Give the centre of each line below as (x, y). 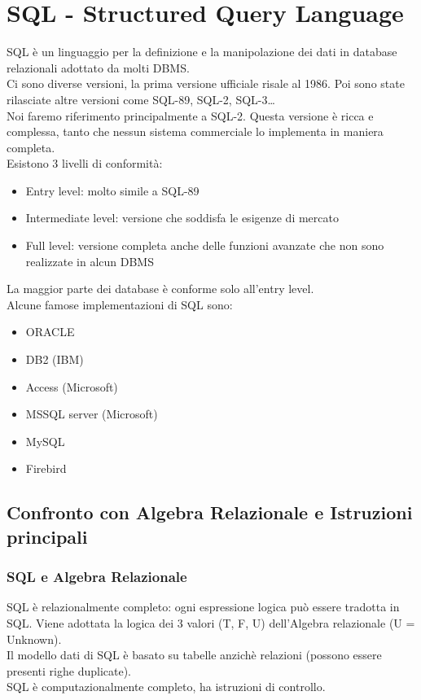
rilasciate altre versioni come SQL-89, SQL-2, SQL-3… (141, 99)
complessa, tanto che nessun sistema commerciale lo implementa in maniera (195, 131)
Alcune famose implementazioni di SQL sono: (120, 304)
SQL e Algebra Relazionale (97, 577)
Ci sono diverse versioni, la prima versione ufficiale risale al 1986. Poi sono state (206, 83)
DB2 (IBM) (55, 359)
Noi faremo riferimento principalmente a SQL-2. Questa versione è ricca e (190, 115)
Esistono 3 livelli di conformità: (85, 163)
